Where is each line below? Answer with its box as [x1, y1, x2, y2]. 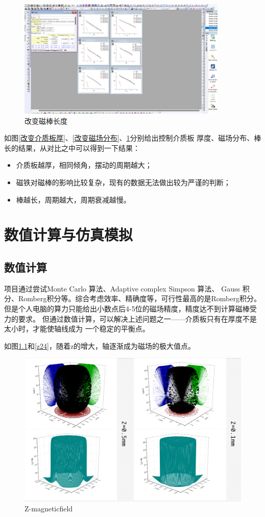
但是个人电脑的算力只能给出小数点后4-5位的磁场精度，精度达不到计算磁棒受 [4, 303, 257, 313]
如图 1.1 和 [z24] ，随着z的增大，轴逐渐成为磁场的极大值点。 [4, 340, 196, 351]
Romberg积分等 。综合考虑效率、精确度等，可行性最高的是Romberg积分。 [18, 293, 261, 304]
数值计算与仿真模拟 [4, 224, 133, 245]
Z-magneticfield [25, 503, 73, 514]
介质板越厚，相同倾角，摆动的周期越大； [16, 160, 152, 170]
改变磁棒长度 [25, 115, 67, 126]
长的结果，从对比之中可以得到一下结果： [4, 142, 140, 153]
